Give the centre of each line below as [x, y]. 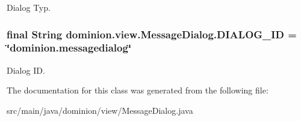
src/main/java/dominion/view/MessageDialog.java [100, 110]
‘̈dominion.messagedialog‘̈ [69, 48]
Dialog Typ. [29, 7]
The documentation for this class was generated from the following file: [138, 90]
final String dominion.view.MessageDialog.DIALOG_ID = [152, 34]
